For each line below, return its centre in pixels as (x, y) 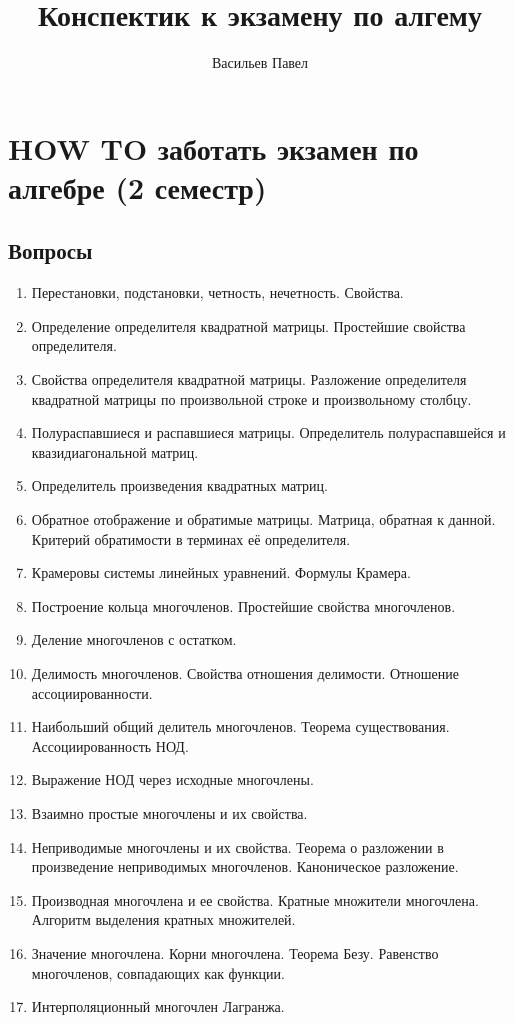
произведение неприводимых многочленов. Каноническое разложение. (245, 866)
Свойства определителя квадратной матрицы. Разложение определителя (249, 379)
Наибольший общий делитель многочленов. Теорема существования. (240, 726)
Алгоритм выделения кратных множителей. (163, 919)
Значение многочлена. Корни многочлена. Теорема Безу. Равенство (235, 952)
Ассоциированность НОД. (110, 745)
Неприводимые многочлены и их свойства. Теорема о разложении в (237, 846)
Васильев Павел (260, 62)
